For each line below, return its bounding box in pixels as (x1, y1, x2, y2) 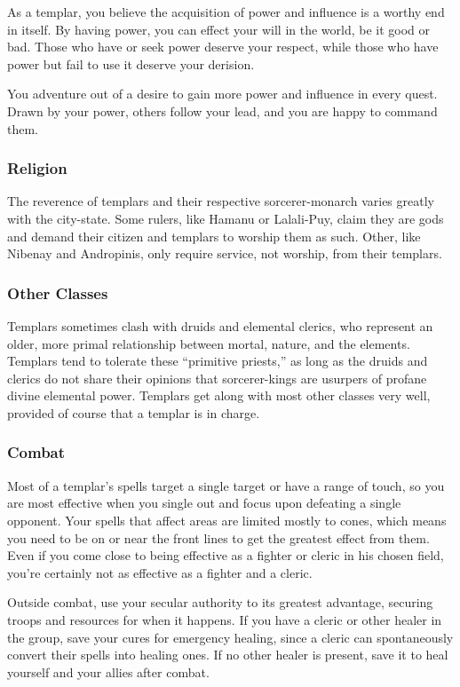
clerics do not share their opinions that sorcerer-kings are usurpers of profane (7, 368, 427, 387)
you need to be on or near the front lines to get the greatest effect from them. (7, 528, 430, 547)
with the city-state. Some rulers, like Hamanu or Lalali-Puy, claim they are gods (7, 209, 444, 227)
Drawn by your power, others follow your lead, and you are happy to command (7, 101, 438, 120)
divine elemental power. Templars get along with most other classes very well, (7, 386, 431, 405)
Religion (7, 157, 67, 179)
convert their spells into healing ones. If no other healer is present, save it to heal (7, 645, 448, 664)
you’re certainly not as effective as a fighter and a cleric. (7, 563, 313, 581)
